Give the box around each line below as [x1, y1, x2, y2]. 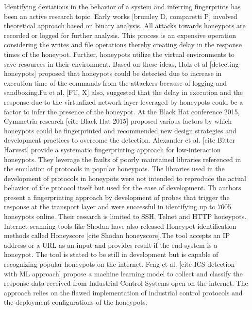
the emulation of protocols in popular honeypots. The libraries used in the [4, 164, 225, 174]
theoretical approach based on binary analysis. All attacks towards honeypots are [4, 20, 246, 31]
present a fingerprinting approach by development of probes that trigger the [4, 192, 230, 202]
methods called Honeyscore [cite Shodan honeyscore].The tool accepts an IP [4, 230, 230, 240]
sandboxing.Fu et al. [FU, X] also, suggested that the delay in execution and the [4, 87, 243, 97]
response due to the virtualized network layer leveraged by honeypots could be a [4, 96, 243, 107]
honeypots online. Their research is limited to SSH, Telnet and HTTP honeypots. [4, 211, 247, 221]
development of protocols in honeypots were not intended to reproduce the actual [4, 173, 246, 183]
